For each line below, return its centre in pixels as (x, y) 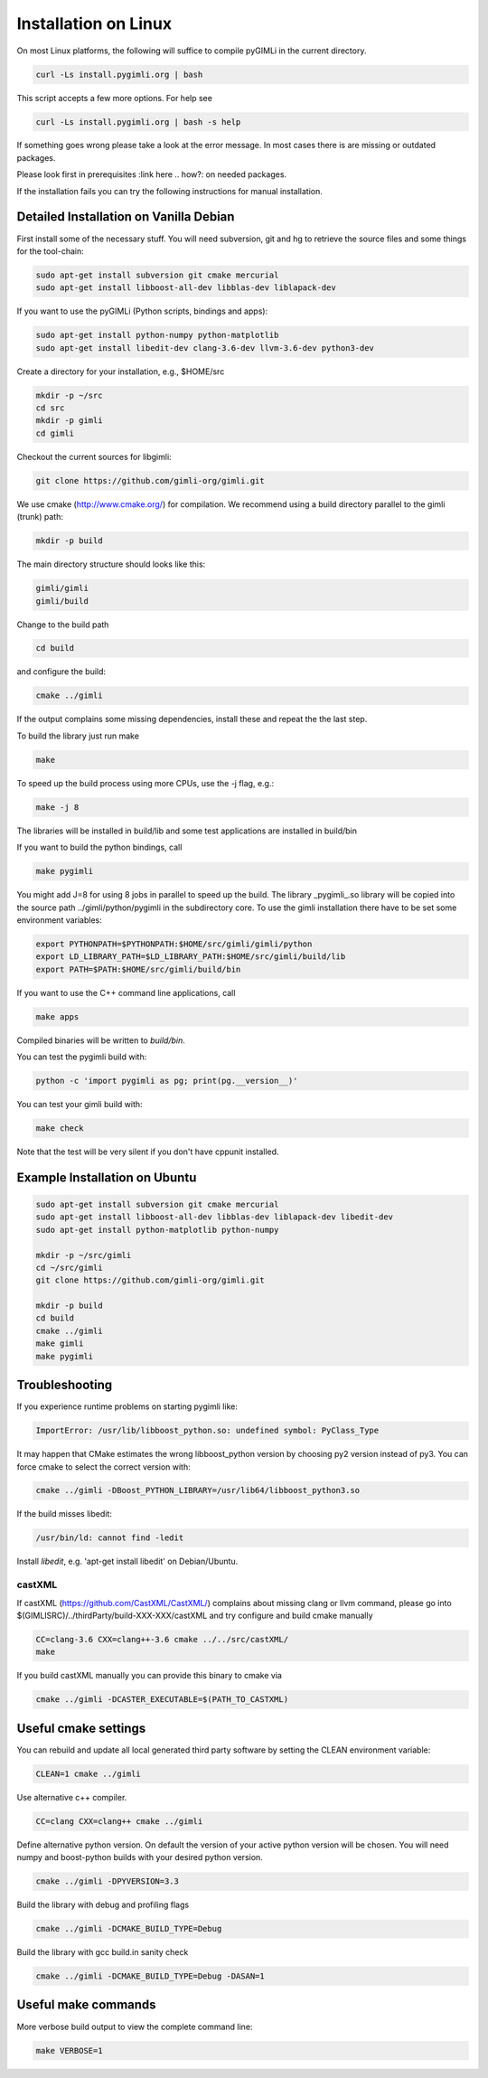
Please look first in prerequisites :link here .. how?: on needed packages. (152, 174)
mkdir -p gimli (69, 421)
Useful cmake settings (81, 1728)
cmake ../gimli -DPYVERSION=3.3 (108, 1881)
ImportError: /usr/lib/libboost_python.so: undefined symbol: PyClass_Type (207, 1431)
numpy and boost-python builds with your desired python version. (140, 1857)
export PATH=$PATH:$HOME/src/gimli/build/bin (138, 969)
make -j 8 (57, 807)
